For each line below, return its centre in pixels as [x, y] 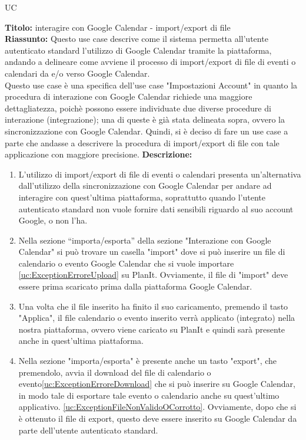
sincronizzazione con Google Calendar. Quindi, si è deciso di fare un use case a [147, 131]
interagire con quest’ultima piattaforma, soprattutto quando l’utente [142, 197]
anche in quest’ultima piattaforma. [81, 341]
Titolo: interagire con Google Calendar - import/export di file [118, 27]
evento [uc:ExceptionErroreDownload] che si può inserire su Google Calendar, [157, 384]
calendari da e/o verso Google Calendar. [77, 73]
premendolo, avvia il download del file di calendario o [115, 372]
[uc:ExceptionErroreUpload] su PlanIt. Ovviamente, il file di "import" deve [153, 275]
